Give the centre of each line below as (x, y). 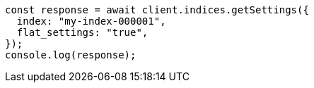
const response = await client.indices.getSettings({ (157, 10)
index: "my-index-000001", (91, 21)
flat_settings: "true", (82, 32)
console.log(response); (71, 55)
